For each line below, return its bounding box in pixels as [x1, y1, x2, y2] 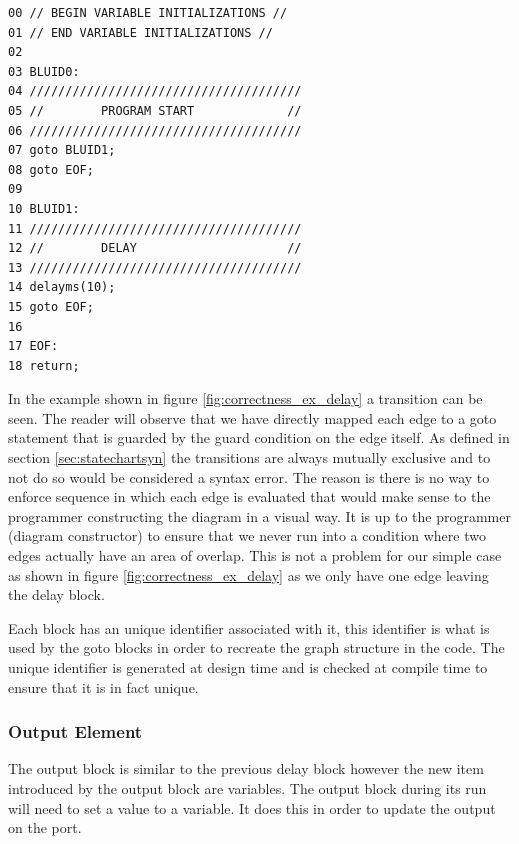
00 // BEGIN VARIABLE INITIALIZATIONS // [8, 6, 288, 20]
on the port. [8, 817, 82, 838]
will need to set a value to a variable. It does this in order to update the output [8, 797, 496, 818]
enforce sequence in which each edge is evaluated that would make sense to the [8, 486, 491, 507]
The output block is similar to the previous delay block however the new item [8, 758, 484, 779]
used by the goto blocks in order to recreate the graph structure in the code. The [8, 637, 505, 658]
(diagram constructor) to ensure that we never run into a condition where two [8, 525, 486, 546]
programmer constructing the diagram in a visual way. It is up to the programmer [8, 505, 511, 526]
